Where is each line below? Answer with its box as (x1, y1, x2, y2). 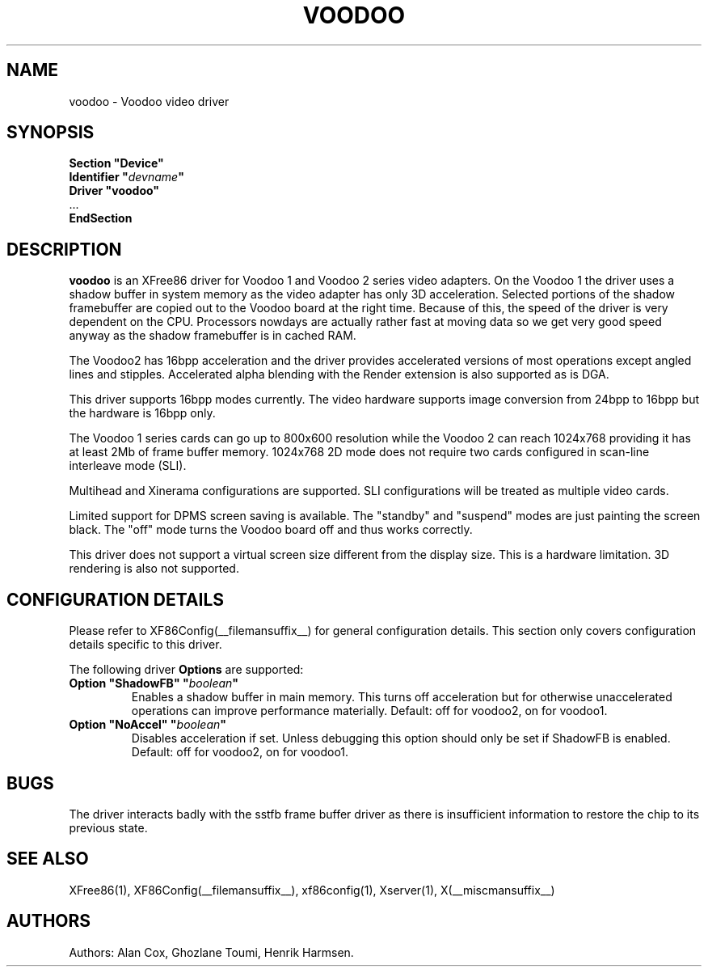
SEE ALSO (6, 848, 89, 869)
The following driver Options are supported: (69, 662, 304, 677)
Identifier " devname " (69, 170, 184, 184)
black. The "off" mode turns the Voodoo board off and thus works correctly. (69, 522, 473, 537)
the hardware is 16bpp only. (69, 406, 216, 421)
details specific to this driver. (69, 637, 222, 652)
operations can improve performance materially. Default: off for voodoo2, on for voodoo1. (131, 704, 608, 718)
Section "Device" (69, 156, 164, 171)
